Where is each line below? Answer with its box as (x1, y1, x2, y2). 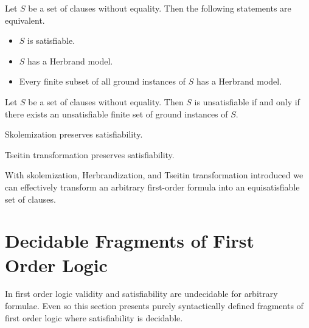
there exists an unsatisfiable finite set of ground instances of (5, 107, 228, 120)
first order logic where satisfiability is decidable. (5, 311, 183, 324)
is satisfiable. (27, 34, 75, 47)
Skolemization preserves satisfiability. (5, 128, 143, 141)
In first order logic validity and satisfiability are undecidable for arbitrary (5, 287, 278, 300)
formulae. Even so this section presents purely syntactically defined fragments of (5, 299, 304, 312)
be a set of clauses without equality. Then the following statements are (28, 2, 291, 14)
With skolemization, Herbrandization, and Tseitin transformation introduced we (5, 169, 304, 181)
